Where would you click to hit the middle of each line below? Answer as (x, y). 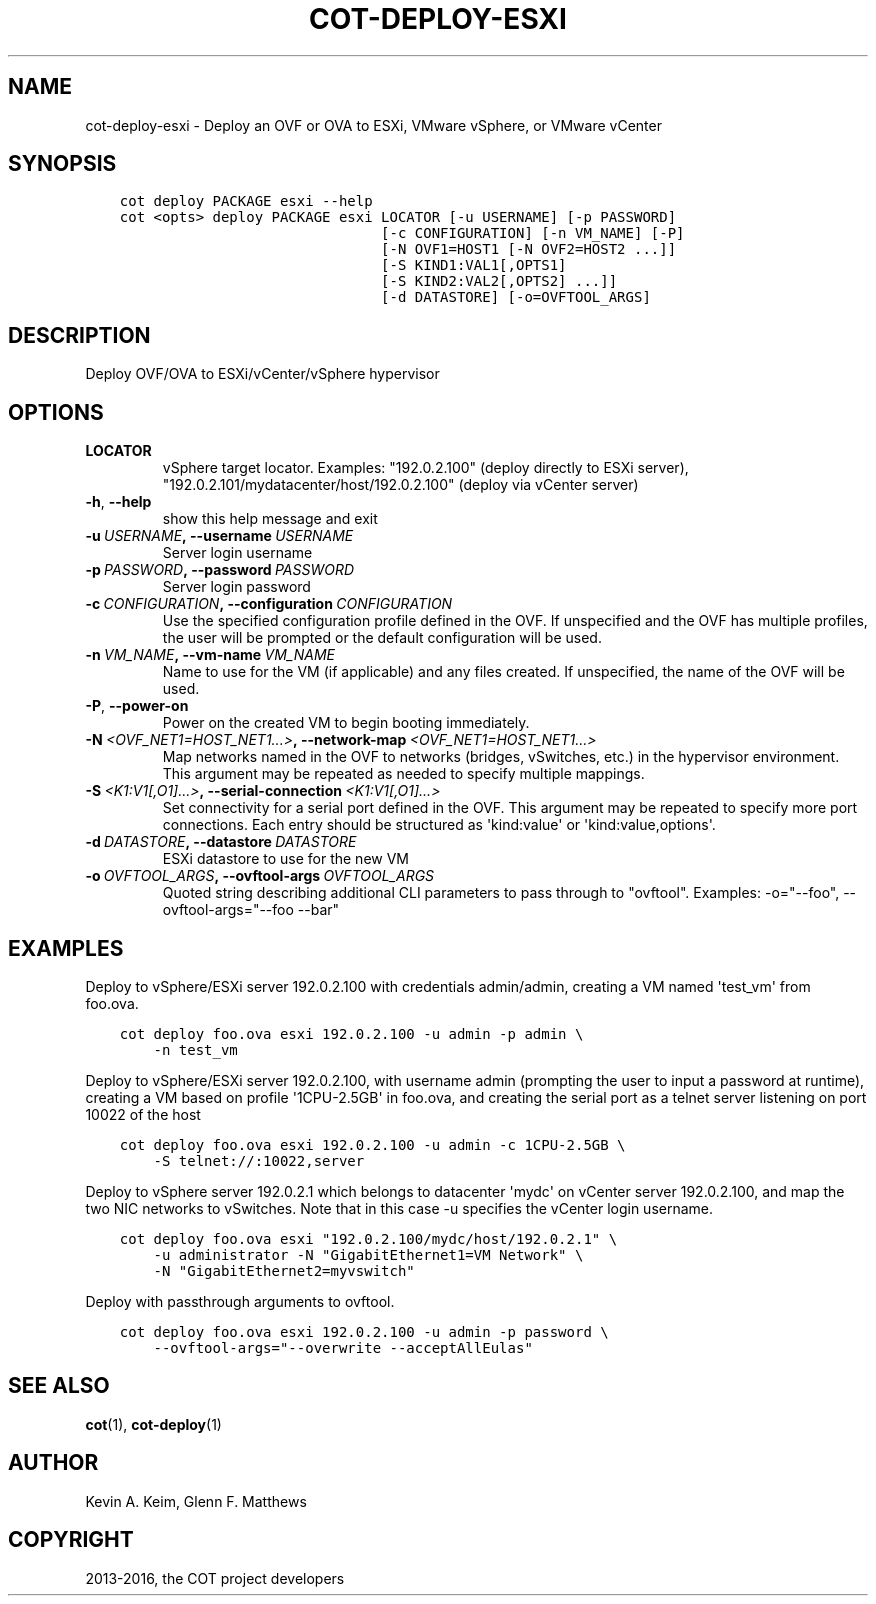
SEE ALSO (59, 1386)
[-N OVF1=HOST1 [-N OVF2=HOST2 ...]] (529, 249)
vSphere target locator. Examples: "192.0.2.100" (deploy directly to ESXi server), (425, 468)
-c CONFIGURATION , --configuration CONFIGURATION (269, 604)
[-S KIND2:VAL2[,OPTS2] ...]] (499, 281)
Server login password (236, 587)
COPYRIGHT (71, 1540)
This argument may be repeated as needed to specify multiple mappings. (403, 774)
